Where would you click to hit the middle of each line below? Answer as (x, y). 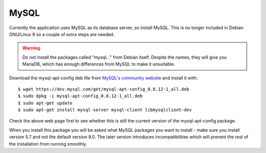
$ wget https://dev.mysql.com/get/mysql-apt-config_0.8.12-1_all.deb (104, 89)
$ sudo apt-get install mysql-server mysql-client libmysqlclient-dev (105, 110)
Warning (31, 48)
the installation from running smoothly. (48, 144)
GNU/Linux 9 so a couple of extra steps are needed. (62, 34)
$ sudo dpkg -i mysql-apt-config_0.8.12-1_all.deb (80, 96)
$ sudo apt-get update (45, 103)
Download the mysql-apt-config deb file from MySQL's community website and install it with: (103, 78)
